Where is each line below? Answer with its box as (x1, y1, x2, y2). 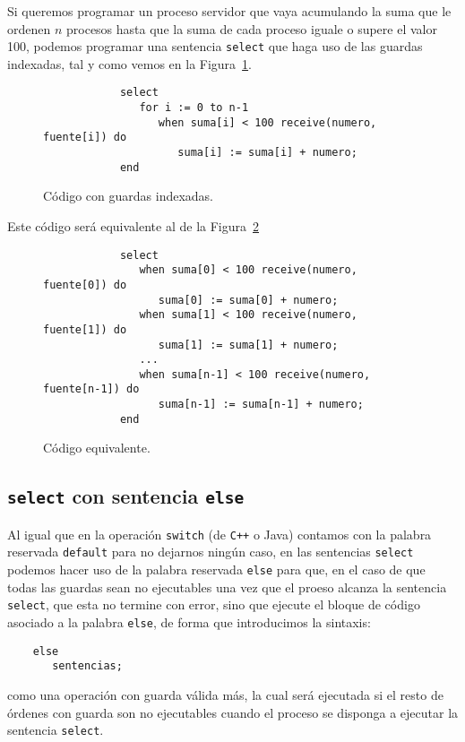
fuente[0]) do (43, 278, 127, 291)
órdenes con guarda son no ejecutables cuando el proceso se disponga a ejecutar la (7, 703, 459, 721)
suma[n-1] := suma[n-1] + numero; (158, 398, 364, 411)
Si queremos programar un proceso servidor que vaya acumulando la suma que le (7, 2, 452, 20)
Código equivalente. (43, 438, 151, 457)
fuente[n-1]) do (43, 383, 140, 396)
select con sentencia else (7, 482, 245, 510)
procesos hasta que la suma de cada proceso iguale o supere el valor (66, 19, 437, 38)
